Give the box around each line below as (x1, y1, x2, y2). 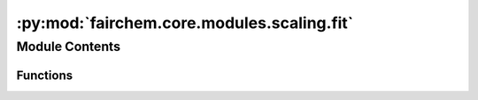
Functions (16, 68, 73, 82)
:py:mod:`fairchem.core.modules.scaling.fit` (16, 13, 354, 32)
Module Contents (16, 39, 121, 54)
